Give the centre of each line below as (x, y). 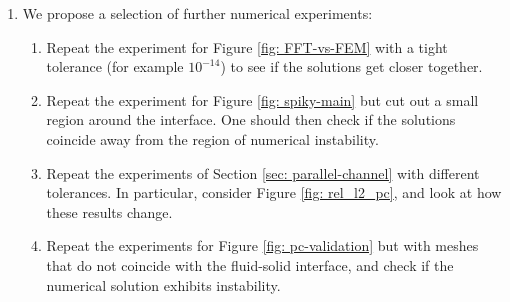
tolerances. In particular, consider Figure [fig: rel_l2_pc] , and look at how (274, 192)
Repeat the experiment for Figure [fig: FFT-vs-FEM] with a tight (247, 46)
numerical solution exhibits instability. (163, 284)
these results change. (109, 211)
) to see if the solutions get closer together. (351, 66)
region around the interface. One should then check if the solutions (251, 119)
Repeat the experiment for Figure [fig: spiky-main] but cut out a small (262, 99)
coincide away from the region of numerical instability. (212, 138)
